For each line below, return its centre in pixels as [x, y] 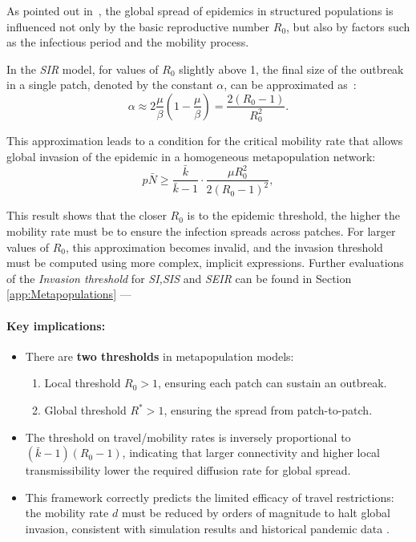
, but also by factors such [348, 26]
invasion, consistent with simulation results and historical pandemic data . [207, 528]
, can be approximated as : [290, 85]
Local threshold [83, 383]
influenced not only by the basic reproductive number [138, 26]
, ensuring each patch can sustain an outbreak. [273, 383]
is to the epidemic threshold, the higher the [294, 215]
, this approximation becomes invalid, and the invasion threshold [224, 247]
